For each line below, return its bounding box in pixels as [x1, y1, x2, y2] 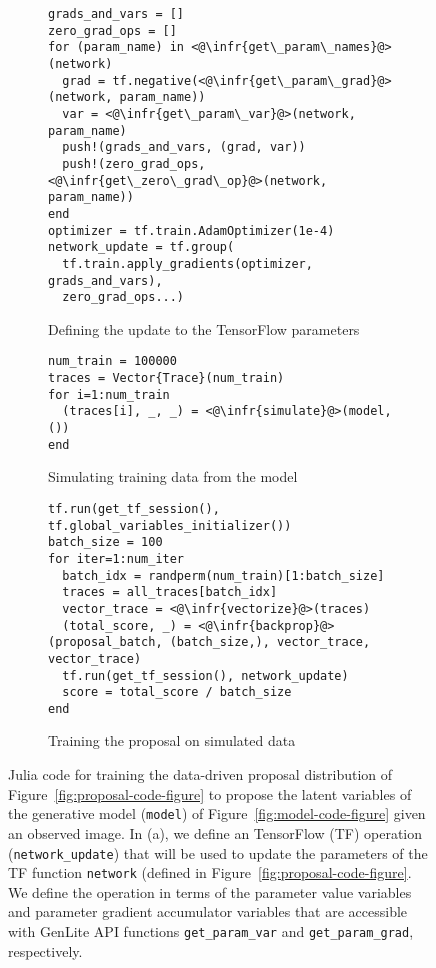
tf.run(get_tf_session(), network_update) [62, 668, 349, 683]
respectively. [8, 940, 83, 961]
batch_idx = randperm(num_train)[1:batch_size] [62, 568, 385, 583]
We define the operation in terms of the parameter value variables [8, 881, 412, 902]
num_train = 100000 [48, 354, 177, 369]
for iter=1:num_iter [48, 551, 185, 566]
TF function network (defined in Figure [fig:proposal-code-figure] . [8, 862, 412, 883]
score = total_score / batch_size [62, 685, 292, 700]
